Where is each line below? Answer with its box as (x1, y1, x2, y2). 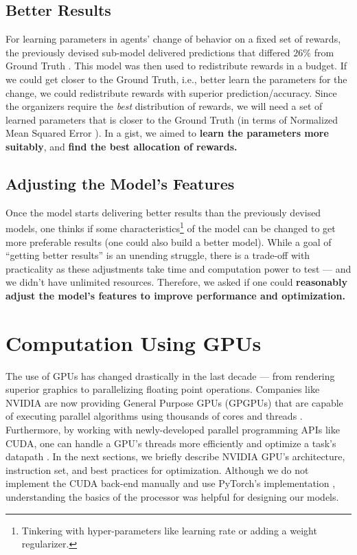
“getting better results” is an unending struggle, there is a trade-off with (5, 248, 310, 262)
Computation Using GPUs (5, 328, 262, 356)
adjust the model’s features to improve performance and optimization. (5, 288, 345, 302)
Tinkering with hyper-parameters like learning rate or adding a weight (21, 523, 317, 537)
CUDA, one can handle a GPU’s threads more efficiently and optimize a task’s (5, 435, 336, 450)
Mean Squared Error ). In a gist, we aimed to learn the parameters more (5, 126, 329, 140)
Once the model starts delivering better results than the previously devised (5, 205, 321, 219)
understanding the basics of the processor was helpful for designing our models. (5, 490, 339, 504)
